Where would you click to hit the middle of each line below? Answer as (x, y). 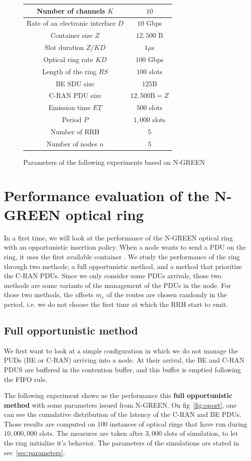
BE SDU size (75, 83)
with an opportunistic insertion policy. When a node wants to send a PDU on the (125, 247)
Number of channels (71, 10)
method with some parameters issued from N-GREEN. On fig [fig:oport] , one (120, 405)
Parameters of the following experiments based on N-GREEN (114, 162)
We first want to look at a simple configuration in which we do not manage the (121, 350)
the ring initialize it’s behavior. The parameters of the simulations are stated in (122, 443)
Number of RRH (75, 131)
